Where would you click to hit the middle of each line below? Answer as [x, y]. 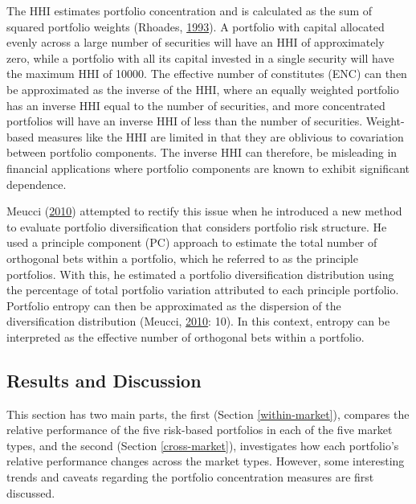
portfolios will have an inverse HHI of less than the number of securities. [185, 121]
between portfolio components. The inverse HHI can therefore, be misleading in [202, 152]
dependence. [37, 184]
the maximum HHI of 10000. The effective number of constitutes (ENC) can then [207, 74]
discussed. [31, 492]
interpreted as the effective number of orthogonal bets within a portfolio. [186, 336]
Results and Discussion [104, 380]
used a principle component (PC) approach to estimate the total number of [192, 242]
